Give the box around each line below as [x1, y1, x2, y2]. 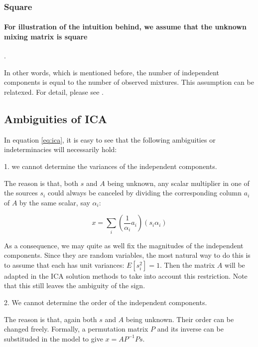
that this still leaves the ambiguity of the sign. [4, 280, 145, 291]
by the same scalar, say [19, 197, 90, 207]
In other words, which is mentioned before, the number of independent [4, 67, 219, 77]
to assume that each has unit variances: [4, 259, 125, 270]
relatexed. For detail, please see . [4, 87, 104, 97]
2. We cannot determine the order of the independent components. [4, 297, 207, 308]
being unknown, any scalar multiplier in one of [107, 177, 250, 188]
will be [224, 259, 245, 270]
